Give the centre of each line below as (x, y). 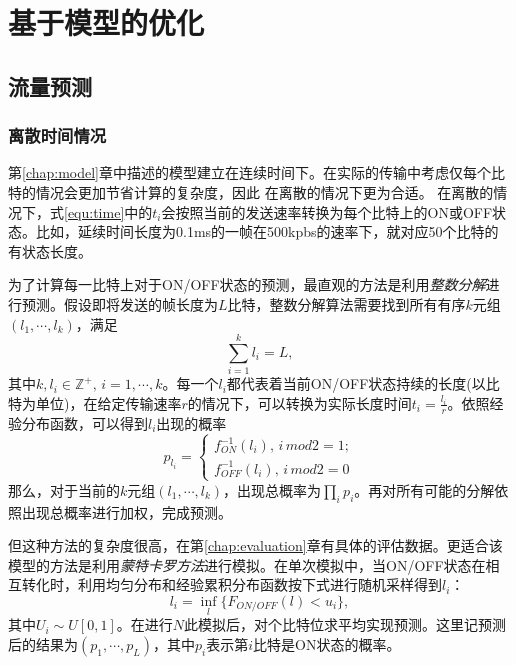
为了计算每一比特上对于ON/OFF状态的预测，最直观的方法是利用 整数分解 (247, 284)
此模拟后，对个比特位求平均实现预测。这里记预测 (345, 624)
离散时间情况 (57, 135)
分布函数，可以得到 (84, 422)
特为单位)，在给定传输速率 (95, 402)
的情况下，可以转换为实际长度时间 (299, 402)
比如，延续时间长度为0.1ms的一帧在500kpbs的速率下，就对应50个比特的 (267, 231)
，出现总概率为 (272, 489)
